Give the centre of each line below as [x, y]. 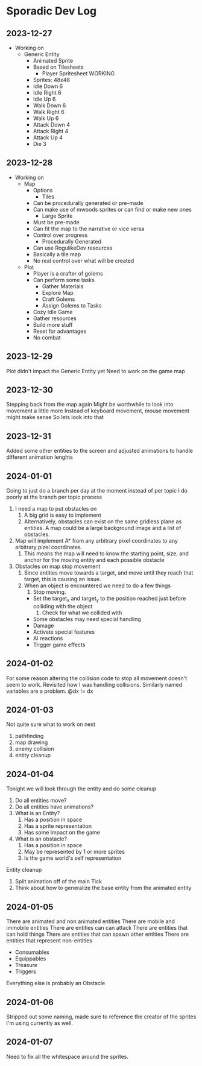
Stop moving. [49, 592]
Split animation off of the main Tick [58, 881]
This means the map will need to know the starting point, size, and [106, 553]
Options [43, 190]
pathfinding [29, 736]
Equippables [30, 959]
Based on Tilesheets [58, 67]
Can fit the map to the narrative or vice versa [89, 229]
